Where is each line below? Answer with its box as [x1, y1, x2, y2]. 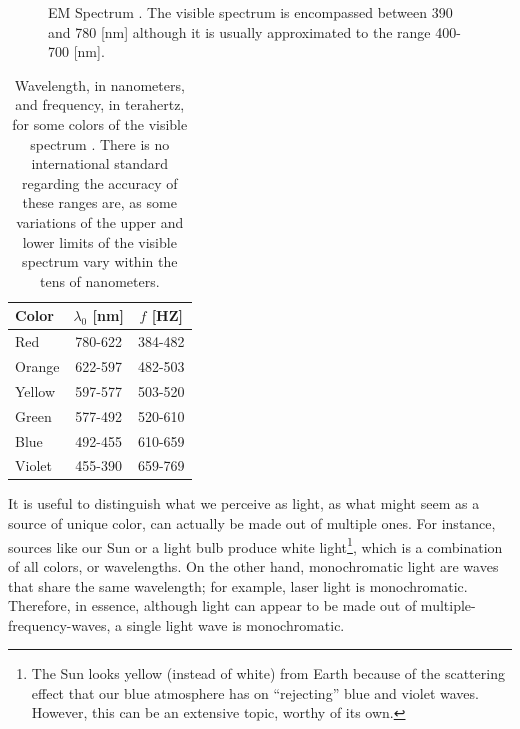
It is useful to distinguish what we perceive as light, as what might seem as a [8, 493, 480, 514]
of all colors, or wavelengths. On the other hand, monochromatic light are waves [8, 555, 499, 576]
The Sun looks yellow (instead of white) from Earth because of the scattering [31, 663, 505, 684]
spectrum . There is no [30, 133, 170, 154]
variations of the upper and [16, 211, 184, 232]
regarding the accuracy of [21, 172, 178, 193]
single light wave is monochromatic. [126, 614, 345, 635]
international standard [31, 153, 169, 174]
